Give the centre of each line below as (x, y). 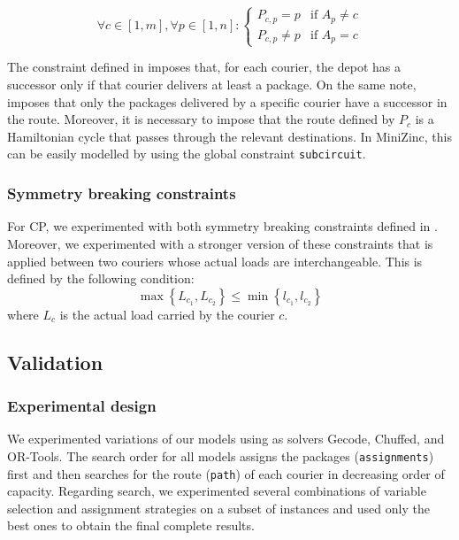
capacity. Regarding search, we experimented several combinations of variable (217, 491)
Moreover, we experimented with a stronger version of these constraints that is (220, 243)
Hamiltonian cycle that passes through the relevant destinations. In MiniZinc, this (230, 136)
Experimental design (82, 405)
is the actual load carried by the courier (167, 314)
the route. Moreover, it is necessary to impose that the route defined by (201, 119)
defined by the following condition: (101, 278)
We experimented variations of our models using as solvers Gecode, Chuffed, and (226, 439)
